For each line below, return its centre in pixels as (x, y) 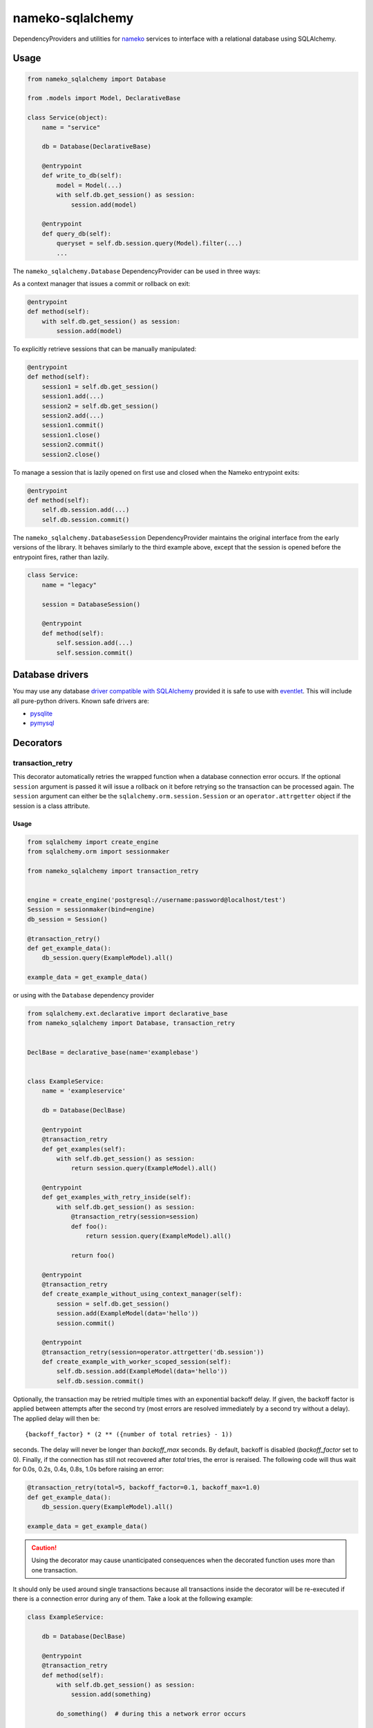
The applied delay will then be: (56, 1418)
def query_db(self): (77, 234)
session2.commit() (73, 445)
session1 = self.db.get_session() (100, 386)
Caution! (44, 1548)
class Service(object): (68, 118)
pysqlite (41, 713)
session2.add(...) (73, 416)
